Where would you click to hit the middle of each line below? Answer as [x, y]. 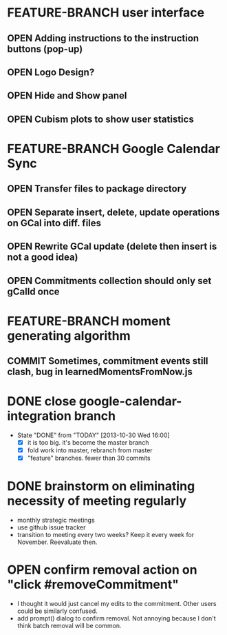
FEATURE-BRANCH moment [89, 321]
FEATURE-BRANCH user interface [106, 13]
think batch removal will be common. [69, 626]
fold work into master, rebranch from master [90, 450]
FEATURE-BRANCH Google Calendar [113, 149]
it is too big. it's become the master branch [88, 443]
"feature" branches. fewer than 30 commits [89, 458]
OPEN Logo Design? [51, 72]
